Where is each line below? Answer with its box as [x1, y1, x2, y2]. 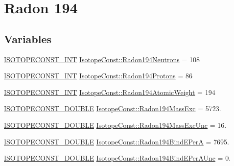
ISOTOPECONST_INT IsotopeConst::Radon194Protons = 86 [4, 71, 192, 81]
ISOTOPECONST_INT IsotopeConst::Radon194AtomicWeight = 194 [4, 87, 215, 97]
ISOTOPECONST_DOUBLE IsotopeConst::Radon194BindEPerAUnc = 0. [4, 153, 231, 163]
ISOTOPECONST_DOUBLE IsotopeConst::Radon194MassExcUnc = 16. [4, 119, 227, 130]
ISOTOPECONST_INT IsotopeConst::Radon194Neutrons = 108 [4, 54, 200, 64]
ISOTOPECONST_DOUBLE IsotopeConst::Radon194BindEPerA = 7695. [4, 136, 229, 146]
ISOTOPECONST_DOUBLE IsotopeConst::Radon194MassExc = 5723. [4, 103, 221, 114]
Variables [4, 31, 52, 46]
